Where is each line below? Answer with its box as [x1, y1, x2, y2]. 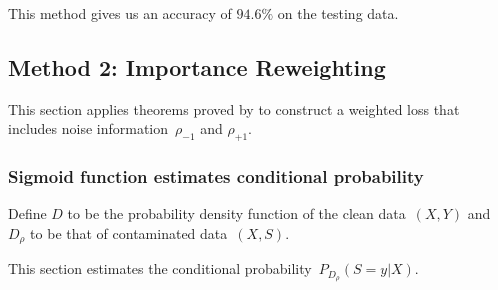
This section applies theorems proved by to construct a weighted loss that [8, 98, 460, 119]
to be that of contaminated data [30, 223, 228, 243]
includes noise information [8, 118, 169, 139]
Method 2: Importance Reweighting [8, 51, 386, 82]
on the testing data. [277, 3, 399, 23]
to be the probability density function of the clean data [67, 203, 406, 224]
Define [8, 203, 47, 224]
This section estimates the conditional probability [8, 258, 312, 279]
